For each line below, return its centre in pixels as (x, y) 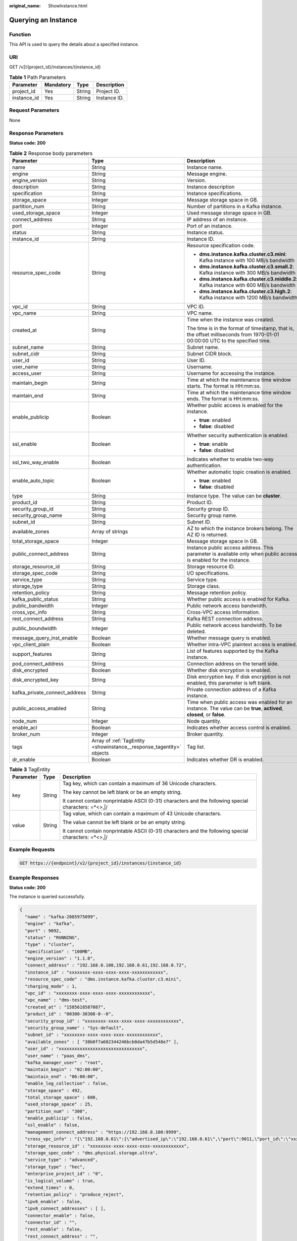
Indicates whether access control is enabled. (239, 727)
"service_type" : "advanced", (62, 1160)
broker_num (26, 734)
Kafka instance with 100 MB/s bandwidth (247, 260)
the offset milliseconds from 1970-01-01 (233, 334)
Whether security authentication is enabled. (238, 435)
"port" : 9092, (43, 931)
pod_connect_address (38, 664)
